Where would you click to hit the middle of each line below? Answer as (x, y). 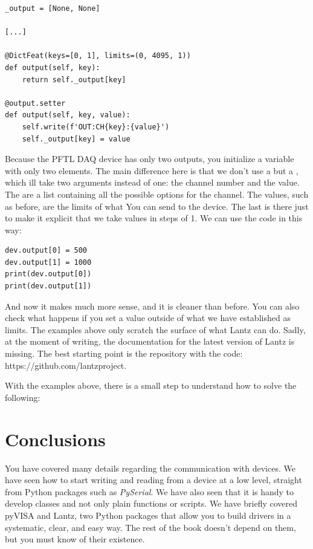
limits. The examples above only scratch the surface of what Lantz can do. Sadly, (155, 329)
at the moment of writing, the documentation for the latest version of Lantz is (150, 341)
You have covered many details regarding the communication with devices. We (150, 468)
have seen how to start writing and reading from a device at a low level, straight (153, 480)
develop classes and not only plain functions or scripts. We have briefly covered (151, 503)
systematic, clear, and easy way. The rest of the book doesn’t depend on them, (150, 527)
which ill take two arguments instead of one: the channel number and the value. (152, 182)
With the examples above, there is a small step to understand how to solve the (151, 385)
